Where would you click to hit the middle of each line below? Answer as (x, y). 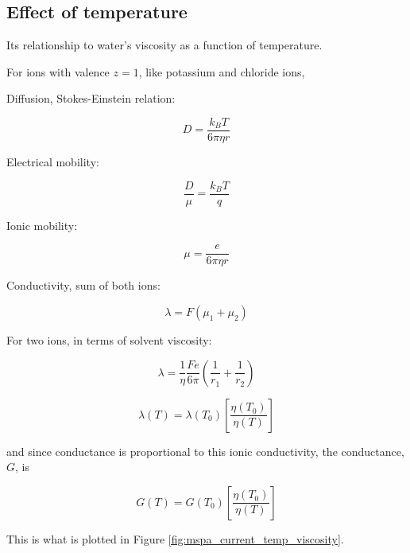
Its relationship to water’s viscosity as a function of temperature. (164, 45)
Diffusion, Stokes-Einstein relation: (91, 98)
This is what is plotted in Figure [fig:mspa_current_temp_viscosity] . (175, 538)
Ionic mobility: (42, 225)
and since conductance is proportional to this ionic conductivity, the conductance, (205, 451)
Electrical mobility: (53, 162)
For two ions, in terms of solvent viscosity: (109, 339)
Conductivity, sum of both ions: (83, 285)
